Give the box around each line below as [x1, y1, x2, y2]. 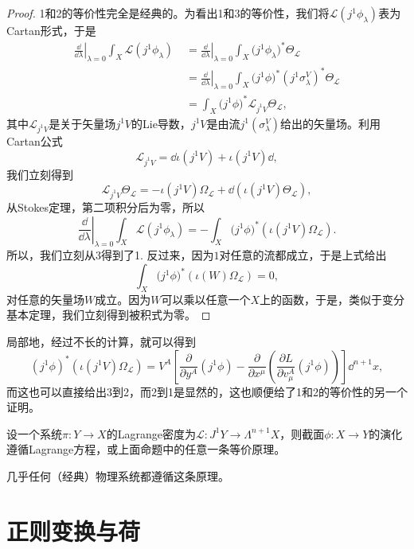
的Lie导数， [131, 115, 191, 131]
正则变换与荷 [6, 514, 141, 547]
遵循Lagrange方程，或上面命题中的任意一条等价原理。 [6, 441, 286, 457]
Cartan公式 [6, 133, 63, 150]
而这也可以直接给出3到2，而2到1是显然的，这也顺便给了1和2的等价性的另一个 [6, 383, 408, 399]
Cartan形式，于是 [6, 22, 96, 38]
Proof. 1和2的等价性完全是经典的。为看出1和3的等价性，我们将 [6, 5, 330, 21]
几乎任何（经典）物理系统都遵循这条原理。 [6, 467, 229, 484]
